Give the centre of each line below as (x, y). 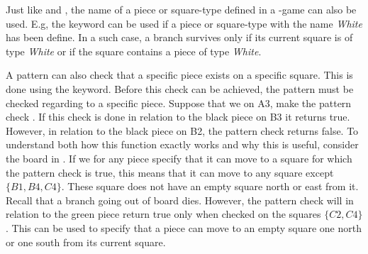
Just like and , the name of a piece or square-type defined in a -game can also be (181, 9)
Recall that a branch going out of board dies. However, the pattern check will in (180, 200)
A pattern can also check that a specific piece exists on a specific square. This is (179, 75)
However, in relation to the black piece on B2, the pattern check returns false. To (182, 130)
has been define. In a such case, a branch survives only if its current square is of (179, 37)
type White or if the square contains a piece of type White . (134, 51)
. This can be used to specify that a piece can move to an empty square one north (184, 227)
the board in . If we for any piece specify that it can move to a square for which (179, 158)
